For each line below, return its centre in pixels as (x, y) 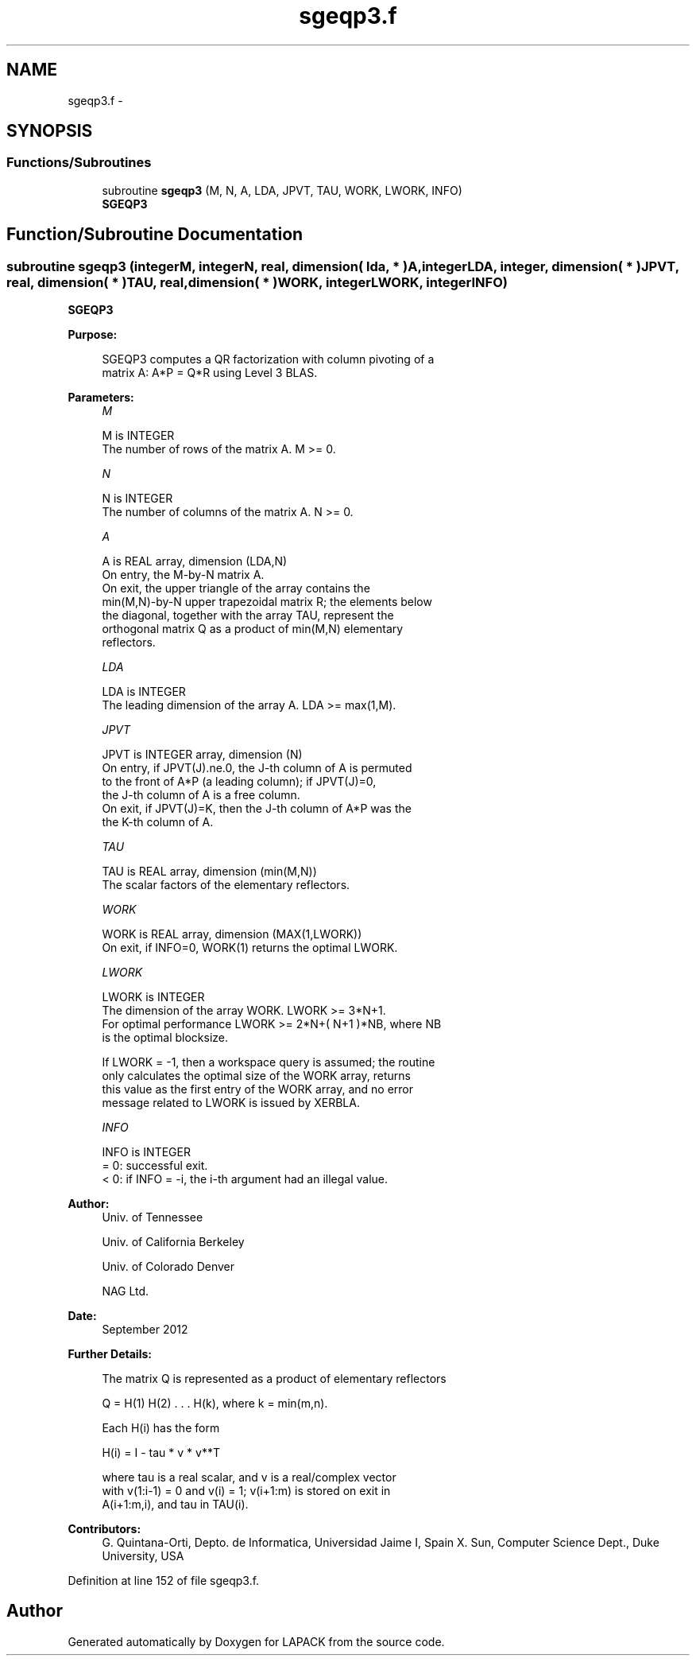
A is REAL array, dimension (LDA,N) (195, 561)
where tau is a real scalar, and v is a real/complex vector (249, 1478)
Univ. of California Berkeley (173, 1242)
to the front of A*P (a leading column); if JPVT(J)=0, (239, 782)
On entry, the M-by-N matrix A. (183, 575)
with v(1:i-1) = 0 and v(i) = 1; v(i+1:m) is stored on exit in (246, 1491)
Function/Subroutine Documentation (155, 235)
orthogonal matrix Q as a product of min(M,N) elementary (253, 629)
